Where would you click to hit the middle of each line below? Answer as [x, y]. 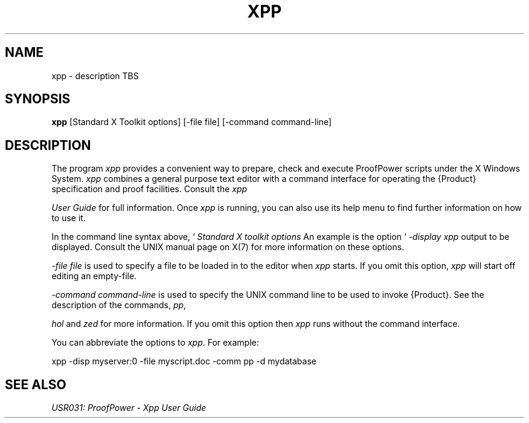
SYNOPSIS [38, 99]
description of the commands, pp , [119, 305]
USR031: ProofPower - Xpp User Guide [129, 408]
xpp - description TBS [95, 76]
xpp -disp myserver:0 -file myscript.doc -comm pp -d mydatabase [184, 361]
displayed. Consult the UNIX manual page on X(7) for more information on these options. [228, 247]
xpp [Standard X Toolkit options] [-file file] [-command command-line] [192, 122]
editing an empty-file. [94, 276]
